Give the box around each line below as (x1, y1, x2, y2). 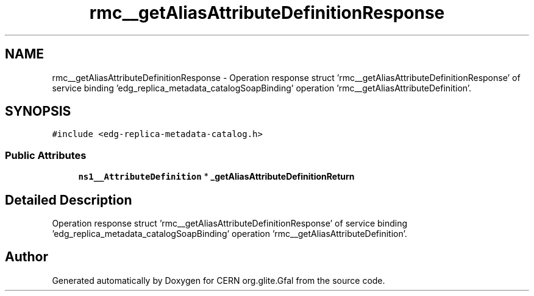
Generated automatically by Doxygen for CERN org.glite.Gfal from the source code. (52, 275, 385, 286)
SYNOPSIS (5, 104, 71, 119)
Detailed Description (5, 192, 132, 208)
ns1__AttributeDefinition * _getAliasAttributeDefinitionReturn (78, 171, 355, 182)
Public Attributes (5, 149, 87, 161)
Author (5, 249, 48, 265)
